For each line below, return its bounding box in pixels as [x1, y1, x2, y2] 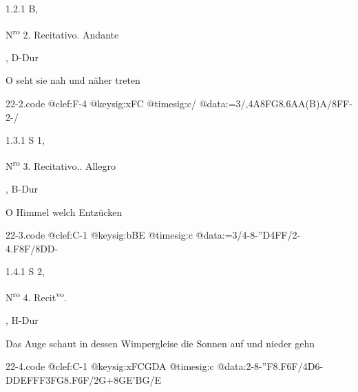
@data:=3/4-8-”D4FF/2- [196, 228, 301, 242]
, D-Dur [6, 50, 39, 64]
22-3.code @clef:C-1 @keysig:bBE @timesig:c [6, 228, 193, 242]
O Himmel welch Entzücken [6, 204, 123, 219]
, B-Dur [6, 182, 39, 196]
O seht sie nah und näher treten [6, 73, 140, 87]
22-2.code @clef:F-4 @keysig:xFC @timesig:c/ [6, 96, 197, 111]
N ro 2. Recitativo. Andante [6, 25, 119, 41]
